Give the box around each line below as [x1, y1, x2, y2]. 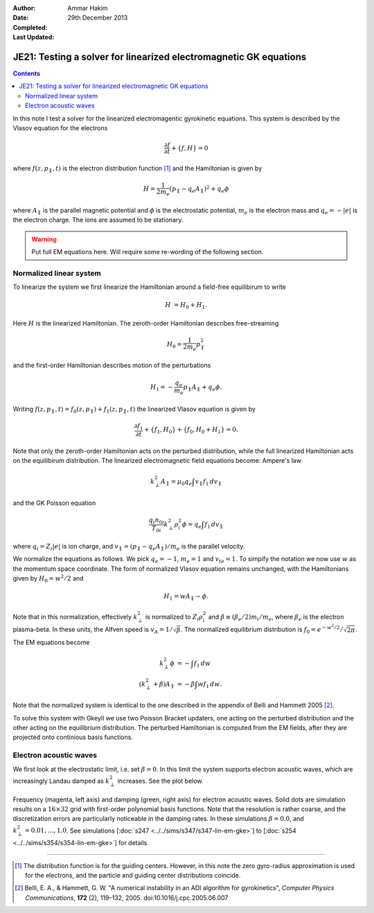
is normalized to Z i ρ [145, 612, 204, 623]
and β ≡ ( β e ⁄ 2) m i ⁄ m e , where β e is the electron [208, 612, 344, 623]
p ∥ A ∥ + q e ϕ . [183, 383, 222, 393]
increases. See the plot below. [117, 777, 204, 785]
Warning [31, 235, 57, 243]
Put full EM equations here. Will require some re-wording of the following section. [31, 247, 264, 256]
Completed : [12, 23, 48, 31]
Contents [12, 69, 41, 78]
